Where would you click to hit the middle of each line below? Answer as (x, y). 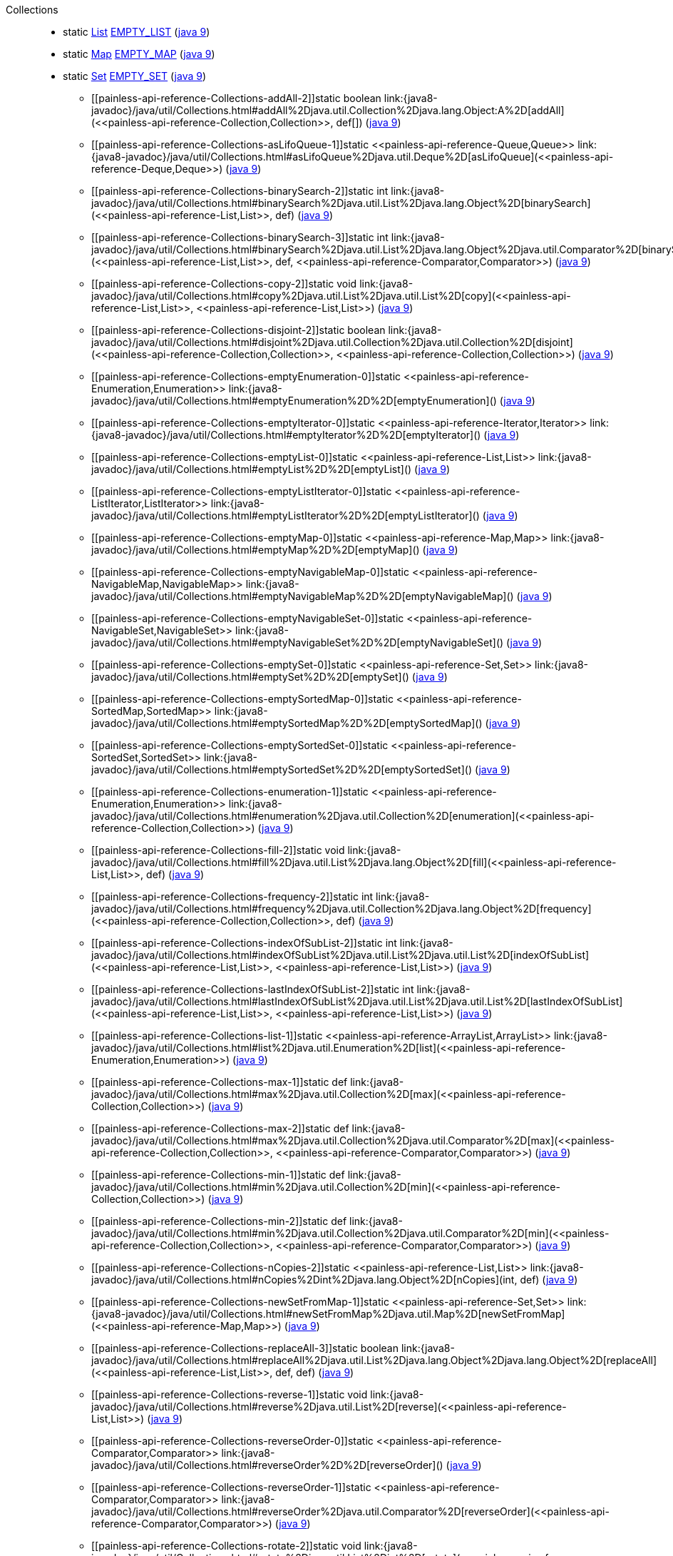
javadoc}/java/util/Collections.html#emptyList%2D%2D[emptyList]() (252, 469)
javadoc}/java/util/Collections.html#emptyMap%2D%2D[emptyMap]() (256, 550)
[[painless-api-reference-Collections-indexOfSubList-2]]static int (244, 943)
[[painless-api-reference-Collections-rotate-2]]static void (226, 1546)
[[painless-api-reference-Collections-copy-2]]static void (224, 284)
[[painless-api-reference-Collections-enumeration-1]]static (230, 792)
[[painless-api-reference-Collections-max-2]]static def (220, 1128)
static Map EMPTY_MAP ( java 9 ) (139, 54)
